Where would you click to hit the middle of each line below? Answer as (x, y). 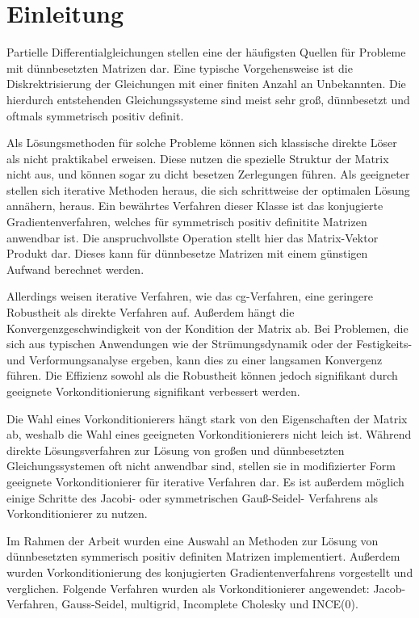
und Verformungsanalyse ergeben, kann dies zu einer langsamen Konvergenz (195, 359)
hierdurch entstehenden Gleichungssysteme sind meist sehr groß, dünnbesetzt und (208, 99)
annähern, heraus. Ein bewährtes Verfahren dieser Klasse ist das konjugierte (195, 206)
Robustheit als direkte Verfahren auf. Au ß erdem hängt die (151, 312)
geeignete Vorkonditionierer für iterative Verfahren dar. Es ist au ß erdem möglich (205, 481)
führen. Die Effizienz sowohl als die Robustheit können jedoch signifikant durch (202, 375)
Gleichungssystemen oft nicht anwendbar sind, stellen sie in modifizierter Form (201, 466)
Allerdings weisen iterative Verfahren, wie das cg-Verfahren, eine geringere (190, 296)
